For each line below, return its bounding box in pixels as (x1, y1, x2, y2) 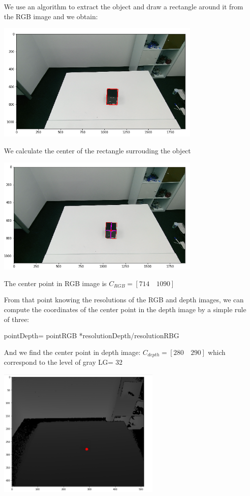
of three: (4, 314, 29, 324)
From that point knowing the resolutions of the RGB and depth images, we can (4, 294, 244, 305)
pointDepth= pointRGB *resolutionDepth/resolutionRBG (4, 330, 179, 341)
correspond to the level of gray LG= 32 (4, 357, 123, 367)
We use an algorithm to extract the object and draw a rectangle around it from (4, 1, 244, 11)
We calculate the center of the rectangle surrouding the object (4, 146, 191, 155)
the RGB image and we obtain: (4, 11, 98, 21)
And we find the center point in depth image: (4, 347, 141, 357)
